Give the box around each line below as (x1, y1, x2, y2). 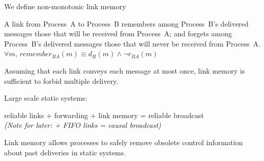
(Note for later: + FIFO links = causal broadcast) (4, 120, 161, 130)
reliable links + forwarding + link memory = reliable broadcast (4, 109, 204, 120)
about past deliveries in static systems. (4, 147, 126, 157)
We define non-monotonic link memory (4, 1, 126, 11)
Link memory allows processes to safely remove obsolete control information (4, 136, 243, 147)
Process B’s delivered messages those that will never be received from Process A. (4, 38, 261, 49)
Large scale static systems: (4, 93, 87, 103)
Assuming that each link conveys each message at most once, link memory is (4, 65, 245, 76)
